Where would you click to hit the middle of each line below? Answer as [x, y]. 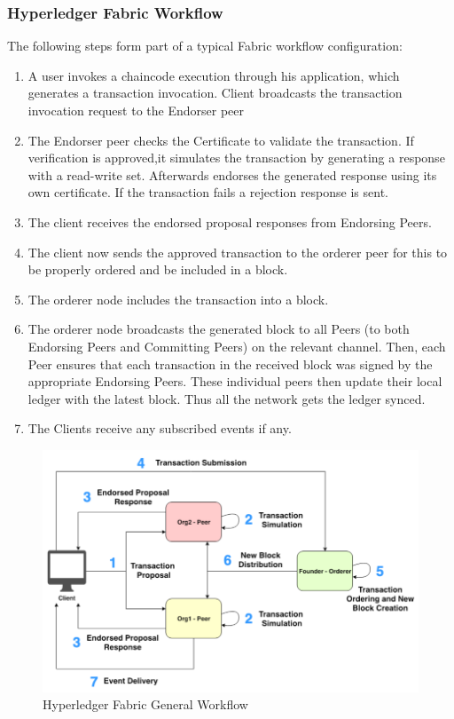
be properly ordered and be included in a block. [158, 269]
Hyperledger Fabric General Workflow [145, 704]
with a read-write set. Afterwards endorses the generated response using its [232, 174]
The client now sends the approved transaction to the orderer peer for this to [238, 252]
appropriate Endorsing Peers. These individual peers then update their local [235, 381]
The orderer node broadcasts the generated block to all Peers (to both [219, 329]
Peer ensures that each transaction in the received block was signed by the [230, 363]
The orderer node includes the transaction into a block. [178, 299]
